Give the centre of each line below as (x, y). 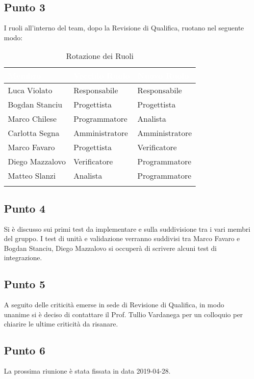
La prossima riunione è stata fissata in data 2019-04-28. (87, 371)
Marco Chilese (32, 119)
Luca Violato (30, 90)
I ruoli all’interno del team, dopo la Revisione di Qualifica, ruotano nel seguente (124, 28)
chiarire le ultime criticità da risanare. (61, 324)
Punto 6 (25, 350)
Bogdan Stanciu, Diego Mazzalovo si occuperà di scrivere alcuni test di (110, 248)
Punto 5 (25, 284)
